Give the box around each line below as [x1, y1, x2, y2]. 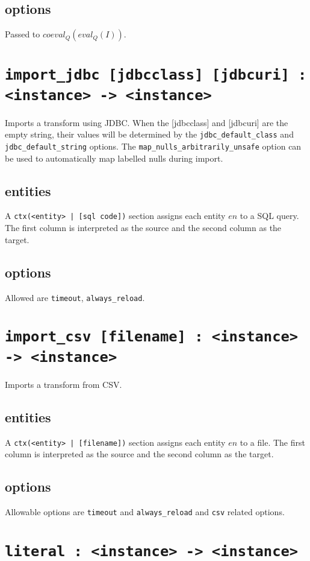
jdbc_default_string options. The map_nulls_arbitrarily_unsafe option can [5, 140, 302, 153]
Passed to [5, 28, 40, 40]
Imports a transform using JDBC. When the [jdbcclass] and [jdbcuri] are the [5, 116, 288, 128]
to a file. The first [240, 436, 305, 448]
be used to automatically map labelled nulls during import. [5, 151, 223, 164]
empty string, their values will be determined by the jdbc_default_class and [5, 128, 294, 141]
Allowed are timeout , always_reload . [5, 291, 145, 303]
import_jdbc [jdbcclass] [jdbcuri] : [5, 66, 307, 84]
